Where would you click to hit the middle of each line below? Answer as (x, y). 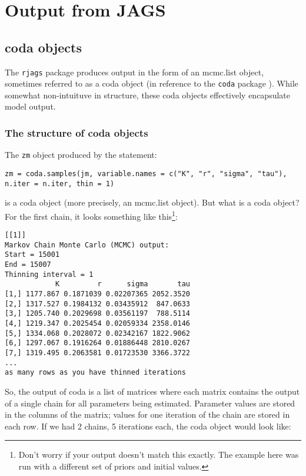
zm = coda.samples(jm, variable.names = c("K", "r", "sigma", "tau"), (146, 173)
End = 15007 (28, 265)
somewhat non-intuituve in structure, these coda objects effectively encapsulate (147, 95)
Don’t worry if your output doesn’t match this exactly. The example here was (159, 454)
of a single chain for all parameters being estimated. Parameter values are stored (150, 403)
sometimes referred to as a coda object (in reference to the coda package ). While (152, 83)
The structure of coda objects (76, 133)
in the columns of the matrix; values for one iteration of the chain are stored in (147, 414)
